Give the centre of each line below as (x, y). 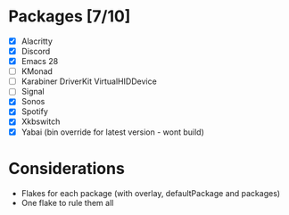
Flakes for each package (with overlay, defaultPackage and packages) (151, 193)
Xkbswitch (41, 121)
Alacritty (37, 41)
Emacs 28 (40, 62)
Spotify (34, 112)
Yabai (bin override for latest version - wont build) (112, 132)
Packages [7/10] (70, 17)
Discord (36, 51)
